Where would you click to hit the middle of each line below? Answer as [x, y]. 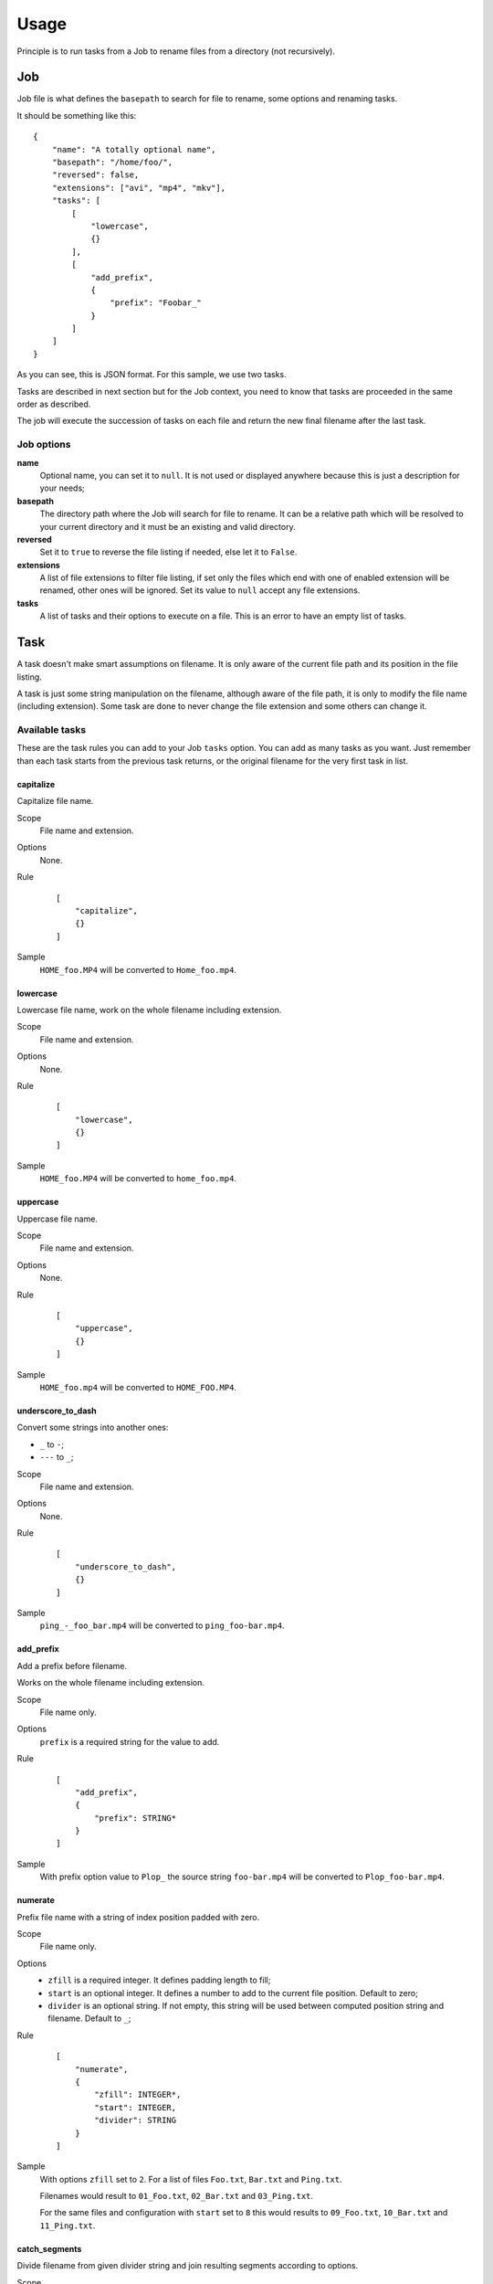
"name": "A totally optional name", [134, 149]
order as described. [54, 404]
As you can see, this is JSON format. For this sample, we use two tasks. [152, 375]
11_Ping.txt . [68, 2226]
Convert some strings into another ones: [93, 1427]
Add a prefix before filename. [72, 1665]
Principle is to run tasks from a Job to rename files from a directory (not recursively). [176, 51]
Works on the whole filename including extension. [110, 1683]
